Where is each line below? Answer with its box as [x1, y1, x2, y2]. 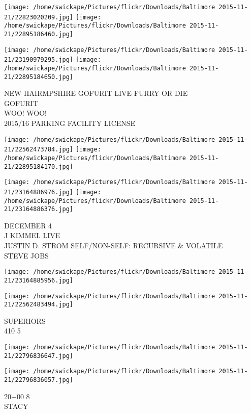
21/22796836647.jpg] [4, 352, 74, 359]
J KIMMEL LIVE [4, 230, 60, 241]
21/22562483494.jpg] [4, 301, 74, 308]
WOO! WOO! [4, 108, 47, 118]
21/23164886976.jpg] [4, 188, 74, 196]
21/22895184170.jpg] [4, 163, 74, 170]
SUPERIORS [4, 315, 46, 326]
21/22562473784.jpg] [4, 146, 74, 153]
